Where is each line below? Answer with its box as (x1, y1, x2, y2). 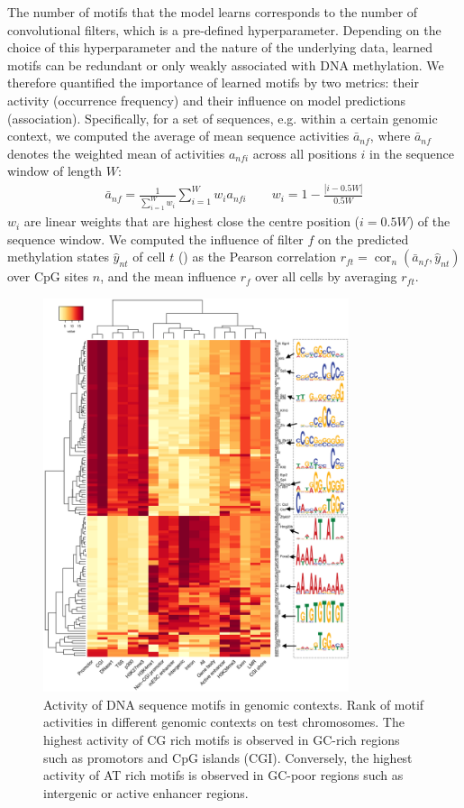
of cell (132, 247, 166, 266)
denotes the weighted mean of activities (7, 143, 225, 162)
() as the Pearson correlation (177, 247, 336, 266)
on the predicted (317, 229, 409, 248)
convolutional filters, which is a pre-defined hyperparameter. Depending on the (7, 20, 441, 39)
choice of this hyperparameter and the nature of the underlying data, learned (7, 38, 433, 57)
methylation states (7, 247, 109, 266)
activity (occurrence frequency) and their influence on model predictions (7, 90, 406, 109)
